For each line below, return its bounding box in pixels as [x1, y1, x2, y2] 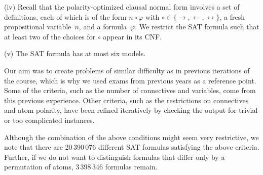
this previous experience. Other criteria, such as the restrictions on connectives [4, 95, 249, 105]
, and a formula [79, 21, 127, 32]
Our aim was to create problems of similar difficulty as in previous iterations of [4, 65, 250, 75]
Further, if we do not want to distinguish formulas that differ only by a [4, 151, 225, 162]
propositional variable [4, 21, 71, 32]
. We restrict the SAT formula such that [135, 21, 259, 32]
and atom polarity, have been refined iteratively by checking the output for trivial [4, 105, 258, 115]
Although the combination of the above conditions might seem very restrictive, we [4, 132, 259, 142]
